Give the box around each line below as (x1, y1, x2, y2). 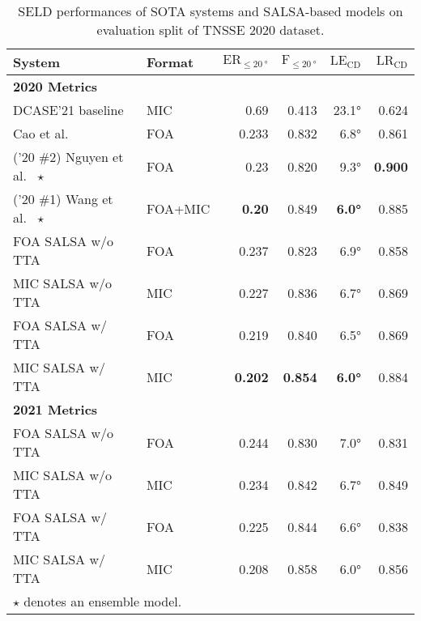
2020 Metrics (13, 77, 98, 96)
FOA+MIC (146, 198, 210, 218)
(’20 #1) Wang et (13, 189, 113, 208)
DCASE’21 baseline (13, 100, 124, 119)
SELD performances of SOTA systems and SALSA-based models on (18, 2, 403, 20)
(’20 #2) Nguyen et (13, 147, 124, 166)
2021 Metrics (13, 400, 98, 419)
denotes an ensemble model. (23, 592, 182, 610)
